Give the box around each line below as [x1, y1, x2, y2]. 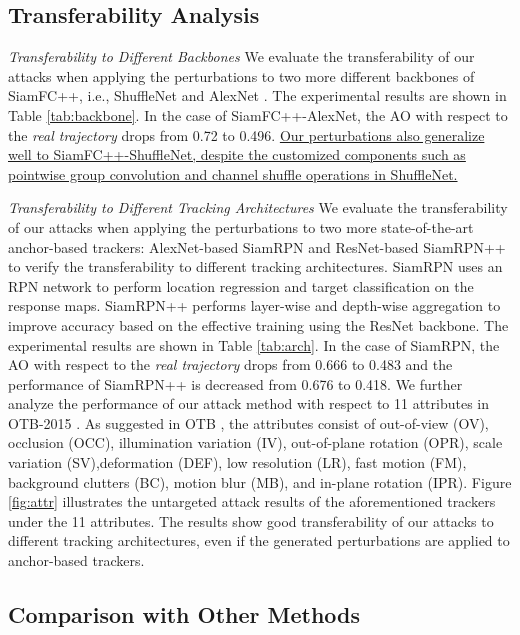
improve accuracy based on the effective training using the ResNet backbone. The [8, 314, 509, 335]
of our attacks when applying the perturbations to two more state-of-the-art [8, 216, 474, 237]
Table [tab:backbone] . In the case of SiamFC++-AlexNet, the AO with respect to [8, 104, 508, 125]
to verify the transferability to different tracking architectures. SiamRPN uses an [8, 256, 503, 277]
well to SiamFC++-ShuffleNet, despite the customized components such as [8, 144, 466, 165]
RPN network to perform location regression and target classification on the [8, 275, 474, 296]
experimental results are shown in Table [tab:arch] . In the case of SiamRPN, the [8, 334, 500, 355]
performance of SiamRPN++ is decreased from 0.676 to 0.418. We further [8, 373, 463, 394]
